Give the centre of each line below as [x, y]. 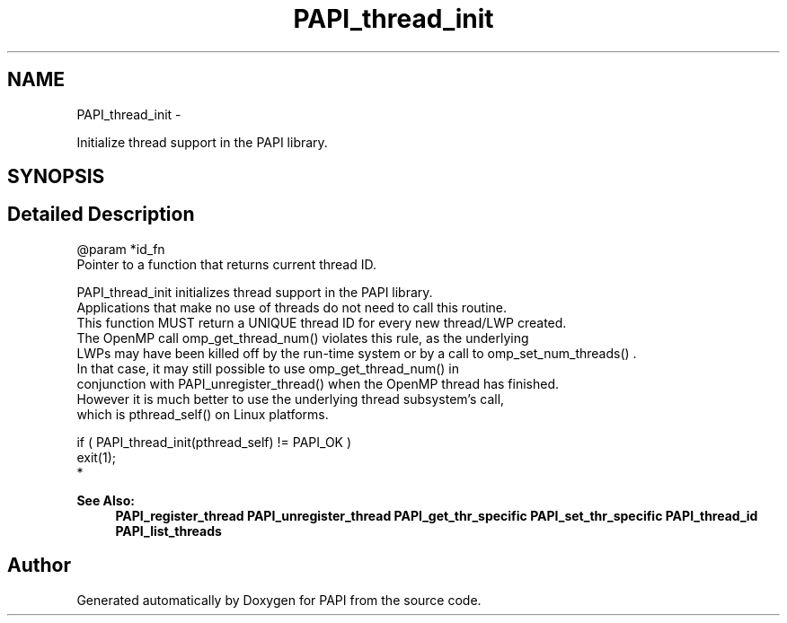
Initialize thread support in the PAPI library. [202, 142]
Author [39, 566]
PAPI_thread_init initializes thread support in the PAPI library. [255, 292]
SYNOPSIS [56, 177]
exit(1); [96, 457]
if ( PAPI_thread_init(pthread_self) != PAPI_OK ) [214, 442]
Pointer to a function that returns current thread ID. [226, 264]
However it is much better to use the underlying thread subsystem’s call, [291, 399]
